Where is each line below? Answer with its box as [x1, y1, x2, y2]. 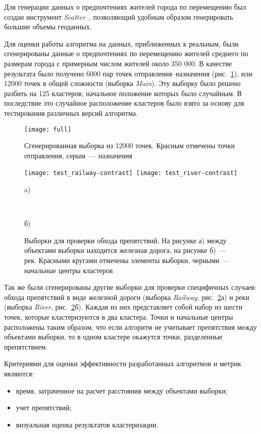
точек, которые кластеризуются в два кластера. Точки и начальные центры [4, 311, 233, 322]
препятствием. [4, 341, 48, 352]
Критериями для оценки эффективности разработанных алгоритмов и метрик [4, 358, 241, 369]
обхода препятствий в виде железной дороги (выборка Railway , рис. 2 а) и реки [4, 291, 249, 302]
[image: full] [24, 125, 72, 133]
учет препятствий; [16, 402, 72, 413]
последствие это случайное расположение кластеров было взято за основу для [4, 98, 244, 108]
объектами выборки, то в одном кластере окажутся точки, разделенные [4, 331, 223, 342]
